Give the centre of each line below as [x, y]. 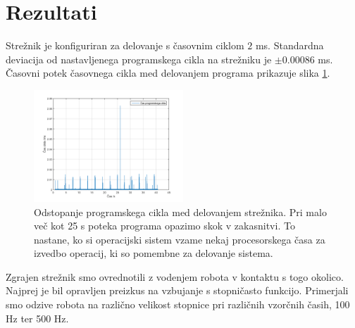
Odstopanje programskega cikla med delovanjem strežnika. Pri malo [180, 212]
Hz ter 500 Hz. [37, 318]
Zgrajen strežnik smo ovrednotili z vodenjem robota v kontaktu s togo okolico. [175, 276]
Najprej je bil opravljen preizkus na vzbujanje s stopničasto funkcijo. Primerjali [177, 290]
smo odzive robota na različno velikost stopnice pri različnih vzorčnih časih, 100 [178, 304]
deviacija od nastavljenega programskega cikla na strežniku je [139, 59]
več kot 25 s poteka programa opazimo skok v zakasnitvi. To [164, 226]
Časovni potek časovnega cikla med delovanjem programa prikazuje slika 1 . [168, 73]
